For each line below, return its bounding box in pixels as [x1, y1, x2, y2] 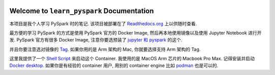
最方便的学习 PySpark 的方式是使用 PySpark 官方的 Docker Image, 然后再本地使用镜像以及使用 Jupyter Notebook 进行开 [9, 29, 262, 35]
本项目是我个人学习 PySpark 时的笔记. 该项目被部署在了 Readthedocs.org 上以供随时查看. [9, 20, 197, 26]
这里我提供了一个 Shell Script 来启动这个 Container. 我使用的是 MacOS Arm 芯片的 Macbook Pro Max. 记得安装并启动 [9, 56, 255, 62]
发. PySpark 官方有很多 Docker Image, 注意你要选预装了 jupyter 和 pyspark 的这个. [9, 37, 183, 43]
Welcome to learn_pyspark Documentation [9, 7, 154, 15]
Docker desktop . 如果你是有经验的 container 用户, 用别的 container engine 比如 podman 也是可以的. [9, 62, 218, 68]
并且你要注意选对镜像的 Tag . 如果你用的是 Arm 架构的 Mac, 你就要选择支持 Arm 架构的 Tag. [9, 46, 201, 52]
